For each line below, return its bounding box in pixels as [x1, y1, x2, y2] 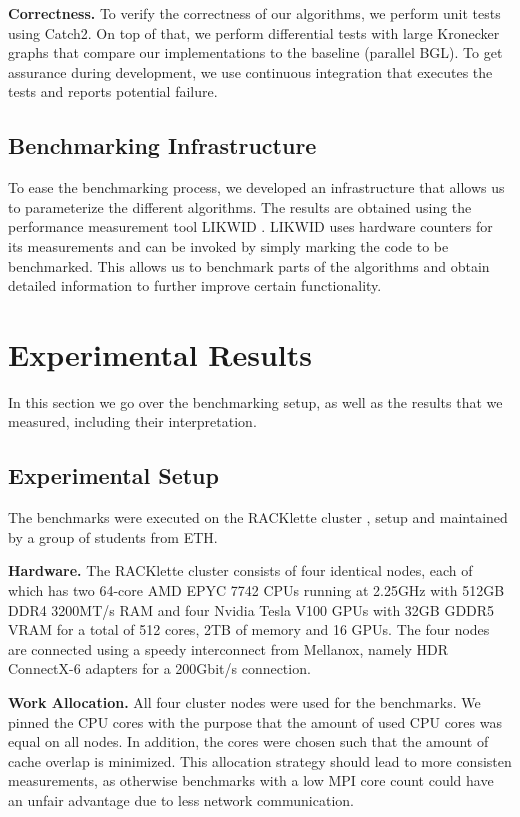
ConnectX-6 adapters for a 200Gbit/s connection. [8, 658, 311, 679]
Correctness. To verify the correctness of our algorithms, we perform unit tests [8, 3, 501, 23]
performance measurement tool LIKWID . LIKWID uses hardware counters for [8, 216, 493, 237]
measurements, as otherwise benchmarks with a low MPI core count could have [8, 770, 494, 791]
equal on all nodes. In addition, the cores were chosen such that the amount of [8, 731, 489, 752]
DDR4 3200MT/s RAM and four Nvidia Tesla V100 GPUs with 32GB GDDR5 [8, 599, 495, 620]
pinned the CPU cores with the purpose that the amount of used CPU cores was [8, 711, 502, 732]
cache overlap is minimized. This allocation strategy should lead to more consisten [8, 750, 512, 771]
